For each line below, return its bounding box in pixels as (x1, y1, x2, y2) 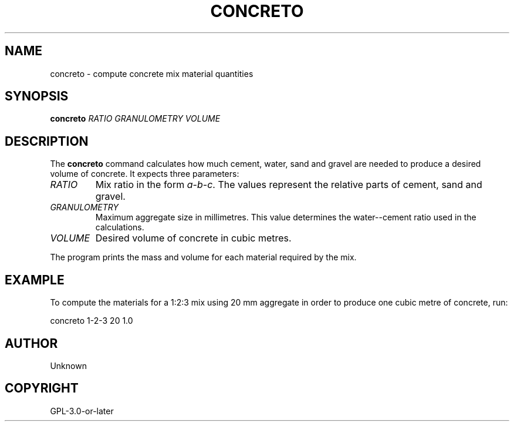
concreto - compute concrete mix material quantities (50, 68, 253, 79)
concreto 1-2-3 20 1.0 (50, 316, 133, 326)
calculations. (95, 222, 144, 233)
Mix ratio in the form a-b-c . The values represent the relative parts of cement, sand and (95, 179, 482, 191)
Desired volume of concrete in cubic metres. (95, 232, 292, 244)
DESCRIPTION (5, 133, 89, 149)
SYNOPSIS (5, 89, 69, 104)
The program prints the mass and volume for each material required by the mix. (50, 252, 357, 263)
